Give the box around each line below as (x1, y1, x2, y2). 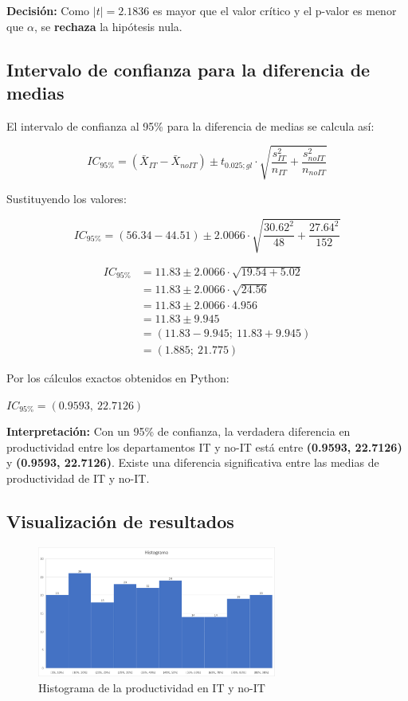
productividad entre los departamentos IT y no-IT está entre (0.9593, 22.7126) (6, 438, 402, 455)
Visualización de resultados (6, 508, 234, 533)
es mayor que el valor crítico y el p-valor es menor (152, 2, 397, 18)
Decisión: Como (6, 2, 90, 18)
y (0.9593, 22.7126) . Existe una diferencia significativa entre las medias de (6, 454, 379, 471)
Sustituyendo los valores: (6, 190, 127, 206)
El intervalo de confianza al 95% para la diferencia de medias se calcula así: (6, 117, 375, 134)
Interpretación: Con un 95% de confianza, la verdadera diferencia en (6, 423, 351, 440)
